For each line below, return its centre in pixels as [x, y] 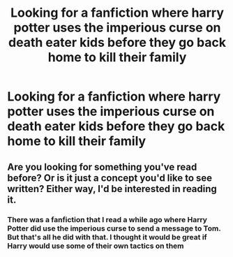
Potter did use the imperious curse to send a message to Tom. [114, 228]
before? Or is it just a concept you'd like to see [110, 178]
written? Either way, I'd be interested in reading [112, 189]
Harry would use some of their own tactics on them [96, 246]
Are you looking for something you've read [102, 167]
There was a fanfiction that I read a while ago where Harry [107, 219]
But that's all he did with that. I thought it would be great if [107, 237]
